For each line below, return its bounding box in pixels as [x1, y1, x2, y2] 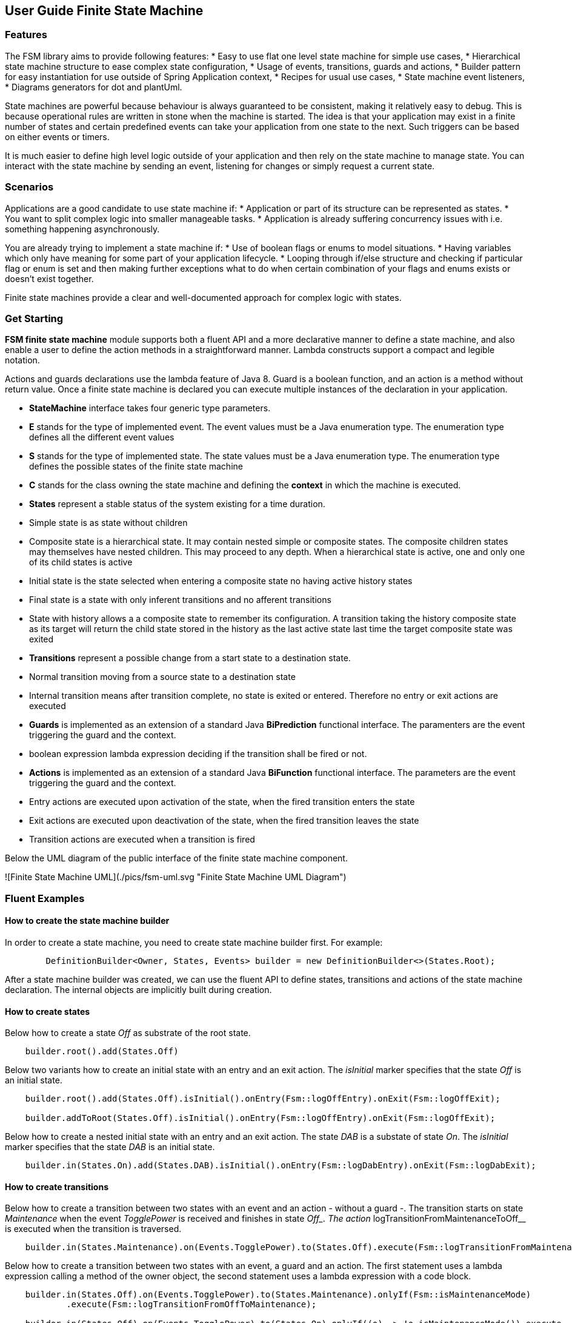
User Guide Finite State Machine [5, 3, 204, 18]
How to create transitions [5, 1181, 108, 1192]
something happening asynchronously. [5, 223, 160, 234]
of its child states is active [29, 557, 133, 568]
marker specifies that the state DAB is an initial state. [5, 1142, 215, 1153]
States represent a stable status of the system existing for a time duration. [29, 499, 325, 510]
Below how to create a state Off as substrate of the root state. [5, 1028, 251, 1039]
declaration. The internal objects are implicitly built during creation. [5, 984, 272, 995]
